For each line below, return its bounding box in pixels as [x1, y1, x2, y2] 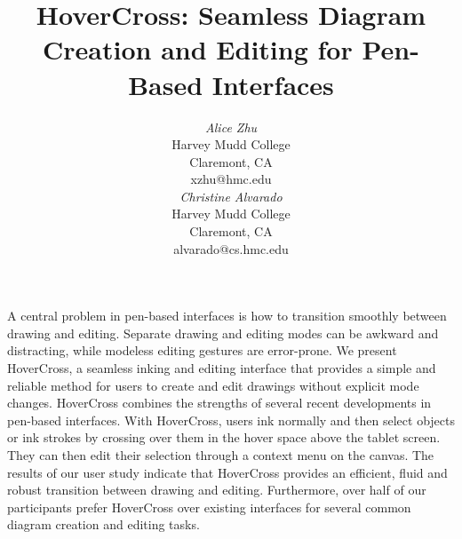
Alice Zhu [204, 117, 258, 136]
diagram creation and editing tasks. [7, 515, 200, 534]
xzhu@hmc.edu [190, 170, 272, 188]
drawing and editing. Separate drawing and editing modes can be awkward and [7, 323, 439, 342]
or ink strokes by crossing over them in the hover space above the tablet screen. [7, 428, 441, 447]
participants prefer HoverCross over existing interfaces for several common [7, 497, 411, 516]
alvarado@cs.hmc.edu [173, 239, 289, 258]
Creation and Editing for [43, 31, 353, 67]
